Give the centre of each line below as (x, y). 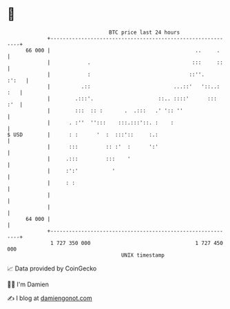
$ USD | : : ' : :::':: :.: (83, 135)
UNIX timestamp (143, 255)
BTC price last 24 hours (145, 32)
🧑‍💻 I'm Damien (28, 284)
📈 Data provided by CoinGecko (52, 268)
